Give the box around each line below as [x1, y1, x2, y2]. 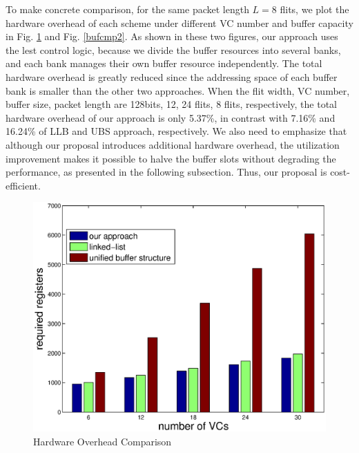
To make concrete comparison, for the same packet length [6, 2, 249, 16]
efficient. [6, 178, 41, 192]
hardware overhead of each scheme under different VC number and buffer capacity [6, 15, 353, 30]
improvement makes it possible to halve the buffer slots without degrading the [6, 151, 336, 165]
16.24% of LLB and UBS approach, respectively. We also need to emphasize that [6, 124, 347, 138]
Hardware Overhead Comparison [33, 434, 172, 448]
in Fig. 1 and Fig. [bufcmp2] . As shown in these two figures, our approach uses [6, 29, 338, 44]
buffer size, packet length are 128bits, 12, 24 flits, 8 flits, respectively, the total [6, 97, 337, 111]
